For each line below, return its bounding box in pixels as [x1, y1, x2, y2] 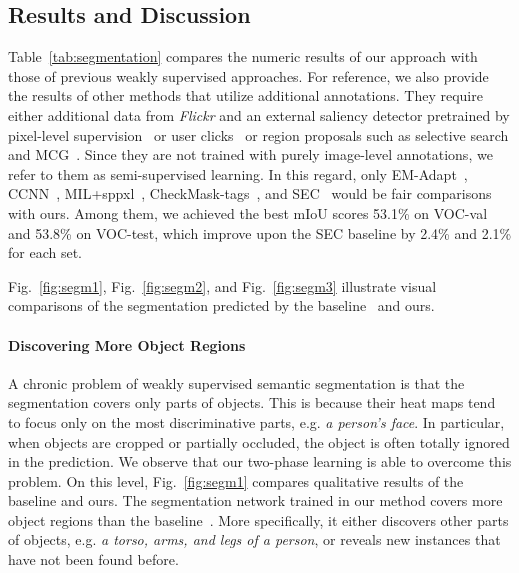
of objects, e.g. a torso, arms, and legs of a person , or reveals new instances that [8, 529, 501, 550]
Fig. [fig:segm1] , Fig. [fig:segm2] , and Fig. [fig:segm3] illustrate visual [8, 275, 437, 296]
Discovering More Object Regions [8, 334, 246, 355]
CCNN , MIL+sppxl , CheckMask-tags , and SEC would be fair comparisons [8, 183, 492, 204]
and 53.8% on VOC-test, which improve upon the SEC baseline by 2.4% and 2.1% [8, 222, 512, 243]
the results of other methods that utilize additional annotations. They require [8, 85, 483, 106]
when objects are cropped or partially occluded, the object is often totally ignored [8, 431, 510, 452]
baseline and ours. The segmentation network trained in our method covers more [8, 490, 503, 511]
